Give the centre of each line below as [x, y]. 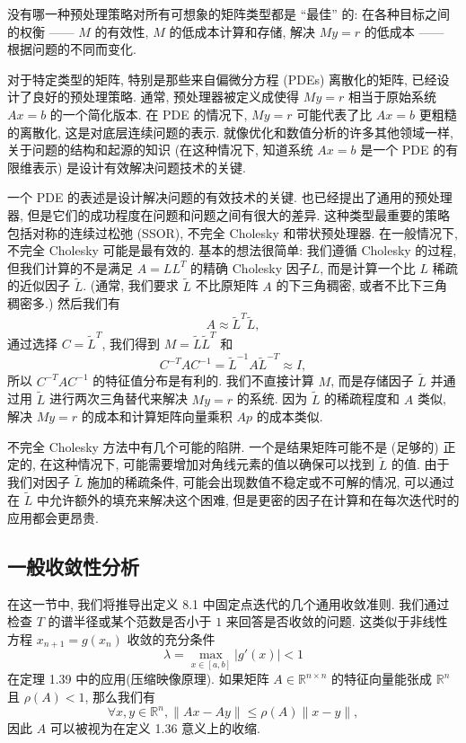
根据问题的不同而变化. [72, 49]
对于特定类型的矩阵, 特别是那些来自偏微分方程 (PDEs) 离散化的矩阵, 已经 [222, 79]
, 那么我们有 [120, 696]
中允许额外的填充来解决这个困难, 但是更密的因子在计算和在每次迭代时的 [248, 500]
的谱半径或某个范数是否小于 [130, 621]
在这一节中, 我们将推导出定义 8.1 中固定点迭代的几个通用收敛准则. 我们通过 [229, 603]
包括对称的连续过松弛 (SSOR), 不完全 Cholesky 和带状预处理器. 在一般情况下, [233, 232]
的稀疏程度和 [362, 398]
